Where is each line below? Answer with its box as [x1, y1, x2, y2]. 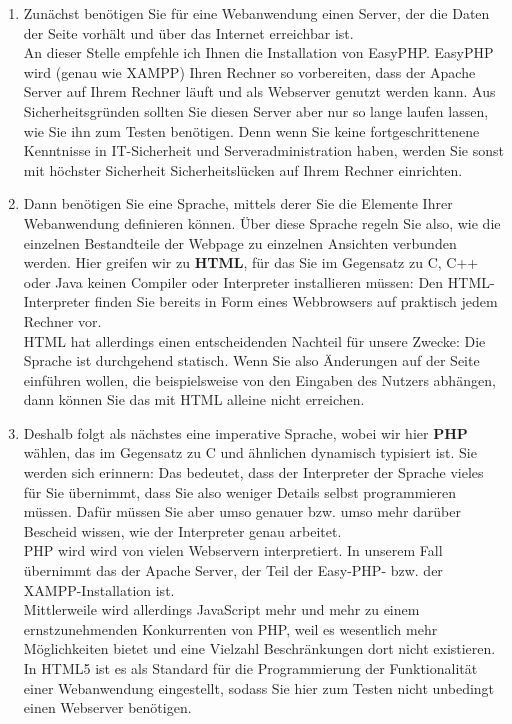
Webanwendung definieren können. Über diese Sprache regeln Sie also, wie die [23, 212, 501, 233]
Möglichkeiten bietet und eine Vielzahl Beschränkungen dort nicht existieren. [23, 638, 496, 659]
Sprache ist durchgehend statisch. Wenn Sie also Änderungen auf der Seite [23, 350, 480, 371]
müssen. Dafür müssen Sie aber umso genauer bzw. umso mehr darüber [23, 501, 462, 522]
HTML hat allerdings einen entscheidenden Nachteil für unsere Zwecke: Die [23, 330, 486, 351]
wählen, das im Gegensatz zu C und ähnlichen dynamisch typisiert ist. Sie [23, 442, 477, 463]
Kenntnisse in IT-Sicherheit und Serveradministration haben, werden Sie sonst [23, 140, 504, 161]
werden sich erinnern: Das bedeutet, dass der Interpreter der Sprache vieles [23, 462, 484, 483]
